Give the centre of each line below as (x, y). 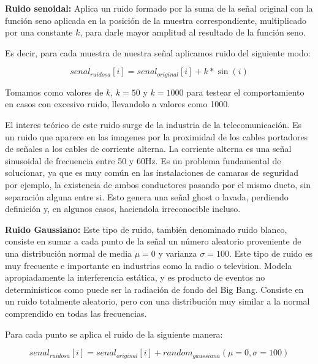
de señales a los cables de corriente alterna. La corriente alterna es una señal (148, 149)
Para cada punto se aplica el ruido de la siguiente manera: (114, 334)
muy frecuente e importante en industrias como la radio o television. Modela (149, 265)
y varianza (178, 253)
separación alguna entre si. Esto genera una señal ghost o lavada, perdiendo (147, 196)
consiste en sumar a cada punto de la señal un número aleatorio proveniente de (153, 241)
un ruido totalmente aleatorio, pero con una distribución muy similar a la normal (157, 301)
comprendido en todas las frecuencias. (76, 313)
